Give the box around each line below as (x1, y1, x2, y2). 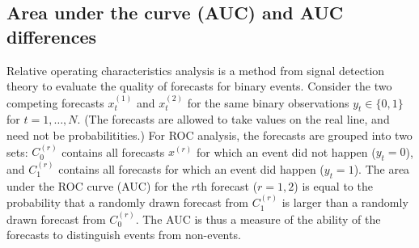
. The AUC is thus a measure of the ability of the (135, 210, 381, 227)
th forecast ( (196, 177, 258, 194)
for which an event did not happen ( (196, 143, 376, 160)
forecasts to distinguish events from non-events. (6, 226, 241, 243)
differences (6, 23, 97, 48)
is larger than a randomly (281, 194, 408, 211)
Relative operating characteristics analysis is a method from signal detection (6, 61, 385, 78)
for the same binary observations (187, 94, 349, 111)
